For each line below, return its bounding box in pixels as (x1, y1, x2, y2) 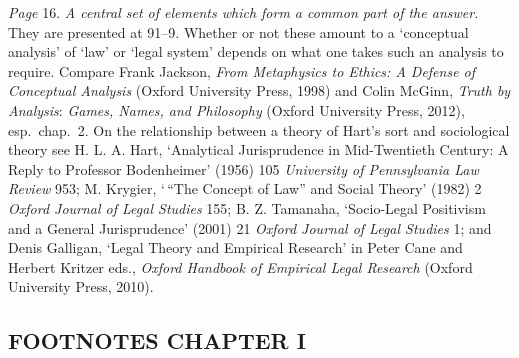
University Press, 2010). (8, 276, 154, 297)
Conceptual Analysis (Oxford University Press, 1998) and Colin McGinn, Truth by (8, 80, 511, 101)
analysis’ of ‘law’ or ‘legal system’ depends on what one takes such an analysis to (8, 41, 504, 62)
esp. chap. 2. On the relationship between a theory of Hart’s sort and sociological (8, 119, 510, 140)
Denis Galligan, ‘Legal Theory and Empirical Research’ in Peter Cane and (8, 237, 463, 258)
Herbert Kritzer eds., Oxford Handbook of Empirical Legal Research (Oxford (8, 256, 473, 277)
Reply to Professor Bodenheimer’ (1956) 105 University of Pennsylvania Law (8, 158, 479, 179)
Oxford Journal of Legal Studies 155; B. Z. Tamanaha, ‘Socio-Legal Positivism (8, 197, 486, 218)
